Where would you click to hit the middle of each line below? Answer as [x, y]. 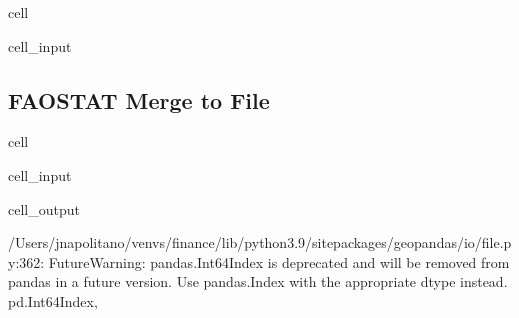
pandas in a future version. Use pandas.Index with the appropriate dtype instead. [258, 281]
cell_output [44, 208]
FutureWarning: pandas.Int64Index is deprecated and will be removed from [279, 261]
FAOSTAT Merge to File [139, 99]
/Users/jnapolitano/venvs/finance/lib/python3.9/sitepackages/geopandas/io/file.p [260, 242]
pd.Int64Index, [53, 300]
